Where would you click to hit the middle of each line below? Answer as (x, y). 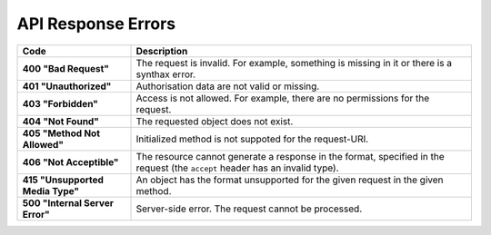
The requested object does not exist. (215, 121)
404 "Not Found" (61, 121)
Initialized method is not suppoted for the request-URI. (252, 139)
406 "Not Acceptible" (70, 162)
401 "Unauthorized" (67, 86)
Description (162, 51)
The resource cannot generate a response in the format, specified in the (290, 156)
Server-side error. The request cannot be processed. (249, 209)
